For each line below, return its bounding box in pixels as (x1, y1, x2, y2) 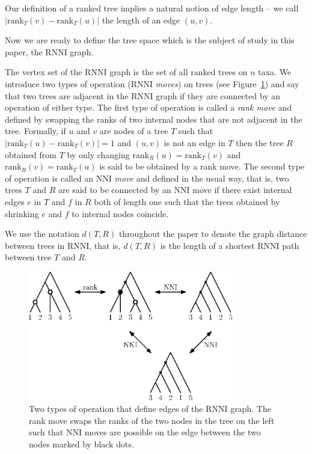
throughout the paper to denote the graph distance (118, 227, 307, 240)
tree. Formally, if (5, 124, 66, 137)
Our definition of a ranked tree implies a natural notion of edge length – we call (5, 2, 299, 14)
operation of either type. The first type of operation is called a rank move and (5, 101, 292, 114)
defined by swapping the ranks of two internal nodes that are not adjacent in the (5, 112, 302, 125)
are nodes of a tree (99, 124, 168, 137)
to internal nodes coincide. (72, 207, 169, 219)
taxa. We (258, 66, 292, 78)
